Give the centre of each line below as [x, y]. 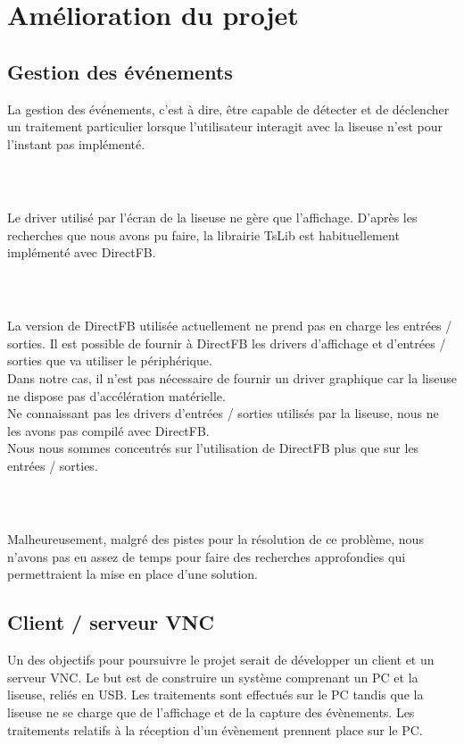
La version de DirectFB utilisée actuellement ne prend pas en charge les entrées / [230, 326]
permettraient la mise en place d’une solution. [133, 574]
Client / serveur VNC [111, 622]
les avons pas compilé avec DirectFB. [108, 430]
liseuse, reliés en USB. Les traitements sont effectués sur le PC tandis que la [215, 695]
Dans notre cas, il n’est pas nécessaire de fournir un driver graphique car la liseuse [232, 378]
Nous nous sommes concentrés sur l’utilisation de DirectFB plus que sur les [213, 448]
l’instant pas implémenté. [76, 143]
